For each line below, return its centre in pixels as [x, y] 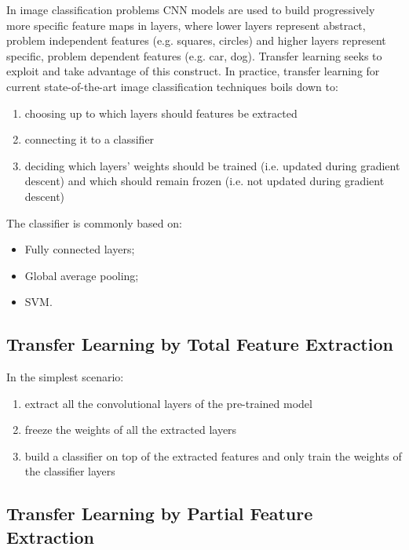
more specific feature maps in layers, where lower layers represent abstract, [186, 25]
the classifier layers [70, 471]
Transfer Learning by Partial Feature [160, 514]
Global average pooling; [82, 275]
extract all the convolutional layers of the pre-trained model [168, 403]
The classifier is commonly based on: [94, 222]
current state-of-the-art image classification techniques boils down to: [172, 86]
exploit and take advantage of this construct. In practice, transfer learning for [193, 71]
